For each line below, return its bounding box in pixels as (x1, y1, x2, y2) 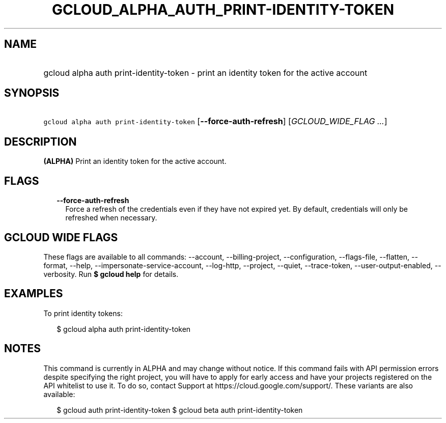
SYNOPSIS (4, 87, 60, 100)
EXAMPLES (4, 287, 63, 300)
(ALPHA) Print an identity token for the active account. (43, 157, 227, 166)
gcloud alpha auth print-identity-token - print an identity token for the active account (43, 67, 368, 78)
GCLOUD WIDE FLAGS (4, 231, 118, 244)
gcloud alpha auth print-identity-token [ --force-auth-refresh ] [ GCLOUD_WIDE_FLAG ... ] (43, 116, 387, 127)
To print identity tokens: (43, 308, 123, 318)
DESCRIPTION (4, 135, 77, 148)
